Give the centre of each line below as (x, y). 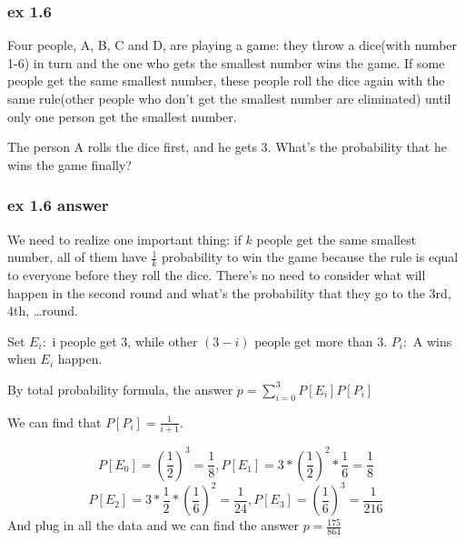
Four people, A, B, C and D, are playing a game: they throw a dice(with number (232, 45)
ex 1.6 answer (58, 205)
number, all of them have (77, 257)
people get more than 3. (321, 341)
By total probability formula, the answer (120, 389)
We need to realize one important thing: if (124, 239)
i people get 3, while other (125, 341)
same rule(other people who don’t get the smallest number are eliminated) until (229, 98)
